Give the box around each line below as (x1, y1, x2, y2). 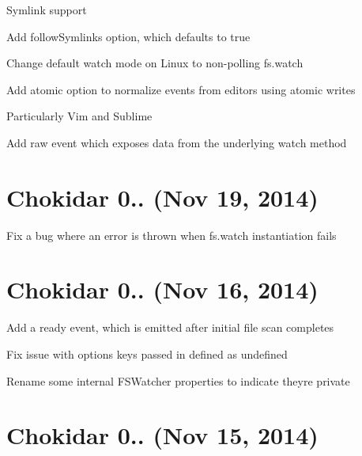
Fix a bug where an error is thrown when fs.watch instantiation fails (6, 226, 337, 243)
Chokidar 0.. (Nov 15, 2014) (6, 419, 319, 451)
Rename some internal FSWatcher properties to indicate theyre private (6, 372, 350, 389)
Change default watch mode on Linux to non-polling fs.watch (6, 55, 304, 71)
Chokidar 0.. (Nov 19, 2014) (6, 180, 319, 213)
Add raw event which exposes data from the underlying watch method (6, 134, 347, 150)
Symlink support (6, 2, 87, 17)
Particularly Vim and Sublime (6, 108, 153, 124)
